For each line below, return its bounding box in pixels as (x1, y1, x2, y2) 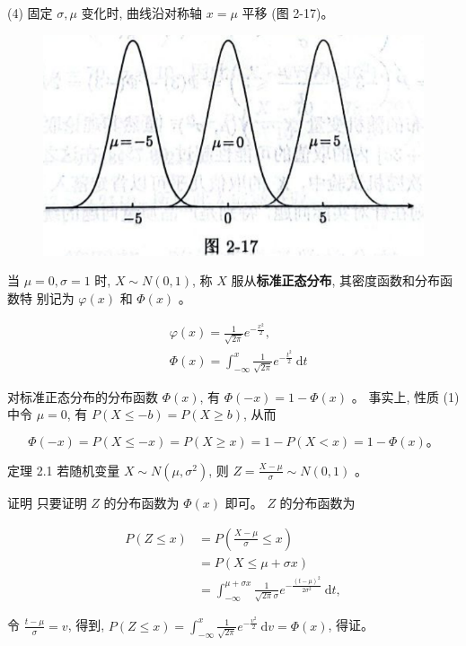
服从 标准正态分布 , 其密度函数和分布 (231, 271, 441, 290)
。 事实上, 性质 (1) (351, 387, 460, 406)
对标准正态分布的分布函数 (7, 387, 158, 406)
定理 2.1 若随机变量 (7, 460, 120, 479)
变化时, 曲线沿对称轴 (81, 4, 203, 22)
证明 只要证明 (7, 493, 87, 511)
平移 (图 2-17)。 (242, 4, 334, 22)
